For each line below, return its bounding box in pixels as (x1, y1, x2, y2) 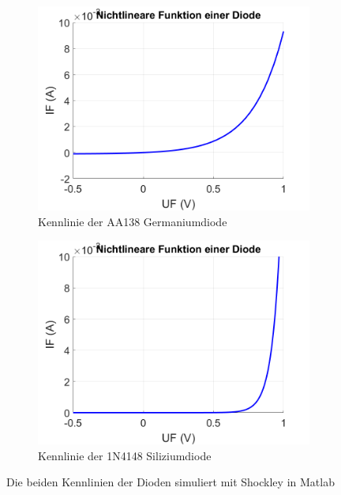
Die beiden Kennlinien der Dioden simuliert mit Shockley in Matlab (6, 474, 335, 490)
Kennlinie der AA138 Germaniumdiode (38, 213, 227, 229)
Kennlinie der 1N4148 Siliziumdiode (38, 447, 212, 463)
